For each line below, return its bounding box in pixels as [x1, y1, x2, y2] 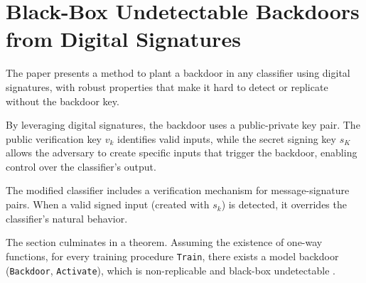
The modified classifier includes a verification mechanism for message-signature [6, 183, 350, 198]
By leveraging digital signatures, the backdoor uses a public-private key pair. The [6, 117, 360, 132]
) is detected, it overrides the [221, 197, 347, 212]
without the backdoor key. [6, 93, 119, 108]
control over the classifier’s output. [6, 159, 156, 173]
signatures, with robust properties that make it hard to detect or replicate [6, 79, 328, 94]
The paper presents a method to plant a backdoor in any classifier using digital [6, 65, 350, 80]
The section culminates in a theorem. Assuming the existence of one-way [6, 235, 323, 250]
